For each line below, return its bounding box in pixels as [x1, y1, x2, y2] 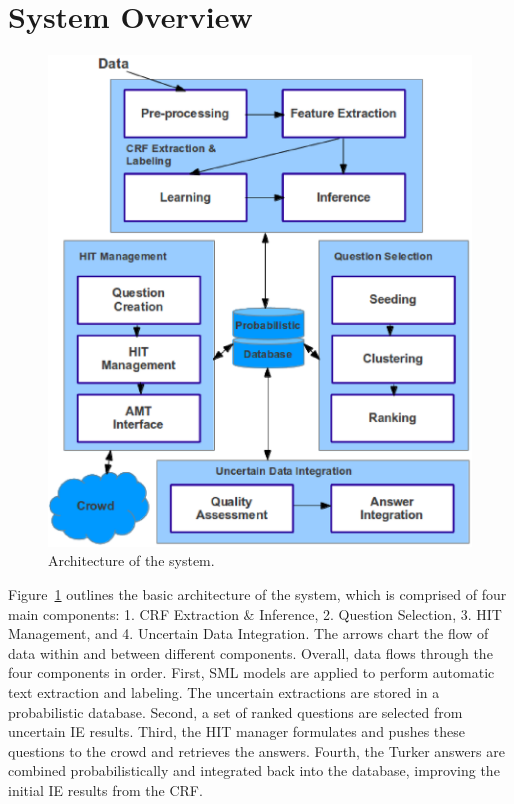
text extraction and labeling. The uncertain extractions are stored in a [8, 681, 440, 702]
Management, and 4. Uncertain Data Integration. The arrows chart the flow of [8, 623, 489, 644]
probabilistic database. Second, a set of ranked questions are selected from [8, 701, 463, 722]
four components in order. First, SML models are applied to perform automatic [8, 662, 495, 683]
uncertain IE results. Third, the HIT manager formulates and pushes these [8, 721, 466, 742]
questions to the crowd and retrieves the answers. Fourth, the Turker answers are [8, 740, 505, 761]
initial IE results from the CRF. [8, 779, 203, 800]
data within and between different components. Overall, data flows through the [8, 642, 493, 663]
